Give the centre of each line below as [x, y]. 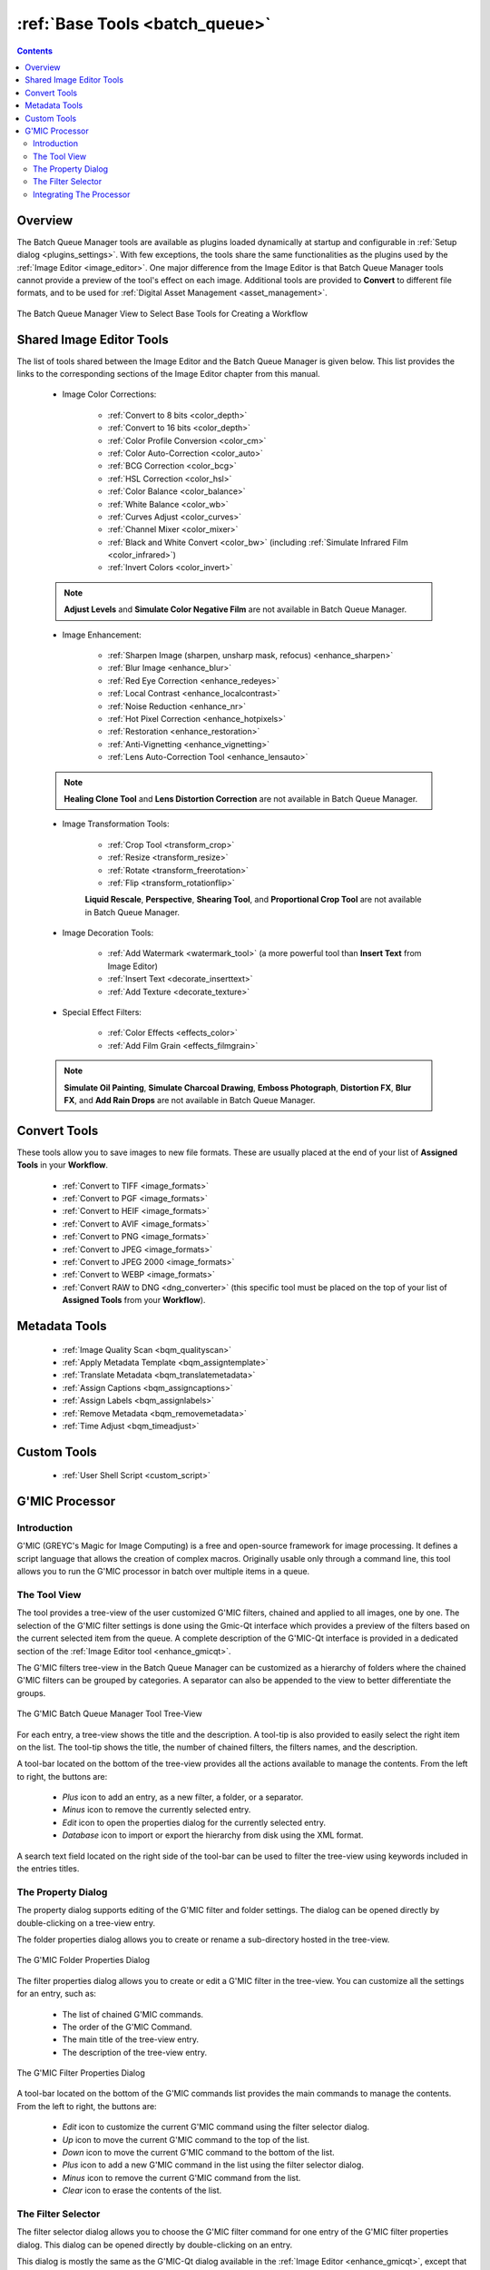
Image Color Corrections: [109, 394]
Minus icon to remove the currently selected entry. [157, 1810]
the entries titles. [48, 1869]
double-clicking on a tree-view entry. [86, 1923]
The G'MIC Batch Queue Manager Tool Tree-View [110, 1714]
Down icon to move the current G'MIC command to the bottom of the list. [198, 2153]
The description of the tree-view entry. [135, 2052]
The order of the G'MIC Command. [127, 2027]
